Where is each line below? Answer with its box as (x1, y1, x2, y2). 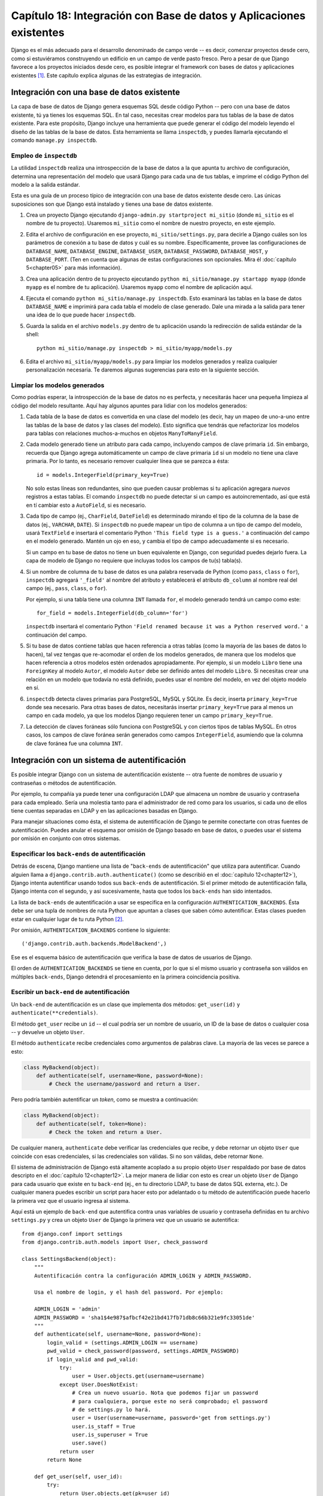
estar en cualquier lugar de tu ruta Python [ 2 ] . (11, 916, 124, 923)
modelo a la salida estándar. (11, 181, 80, 188)
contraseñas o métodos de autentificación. (11, 779, 117, 786)
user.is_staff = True (72, 1423, 136, 1430)
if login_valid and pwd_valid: (47, 1356, 139, 1363)
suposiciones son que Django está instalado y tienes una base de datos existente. (11, 200, 214, 208)
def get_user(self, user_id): (33, 1473, 123, 1480)
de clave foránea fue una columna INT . (26, 740, 123, 747)
